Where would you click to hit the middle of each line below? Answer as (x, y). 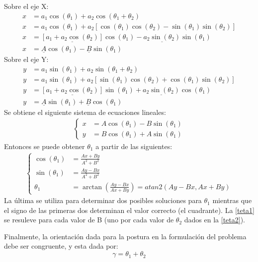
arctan (92, 187)
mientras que (232, 200)
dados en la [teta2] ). (215, 220)
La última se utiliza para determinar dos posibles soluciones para (103, 200)
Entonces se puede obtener (44, 146)
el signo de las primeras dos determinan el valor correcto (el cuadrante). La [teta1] (129, 210)
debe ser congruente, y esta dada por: (61, 246)
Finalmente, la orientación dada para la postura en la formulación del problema (125, 236)
